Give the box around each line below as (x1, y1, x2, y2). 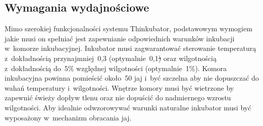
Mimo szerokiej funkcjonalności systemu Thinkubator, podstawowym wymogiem (5, 23, 252, 34)
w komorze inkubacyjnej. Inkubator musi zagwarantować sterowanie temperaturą (5, 43, 256, 53)
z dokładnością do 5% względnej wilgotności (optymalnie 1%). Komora (5, 62, 227, 73)
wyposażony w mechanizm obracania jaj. (5, 112, 132, 122)
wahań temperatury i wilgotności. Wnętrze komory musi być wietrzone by (5, 82, 234, 93)
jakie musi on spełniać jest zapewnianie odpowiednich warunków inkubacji (5, 33, 235, 43)
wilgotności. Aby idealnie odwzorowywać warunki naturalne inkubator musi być (5, 102, 251, 112)
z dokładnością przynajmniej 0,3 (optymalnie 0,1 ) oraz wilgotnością (5, 52, 217, 63)
